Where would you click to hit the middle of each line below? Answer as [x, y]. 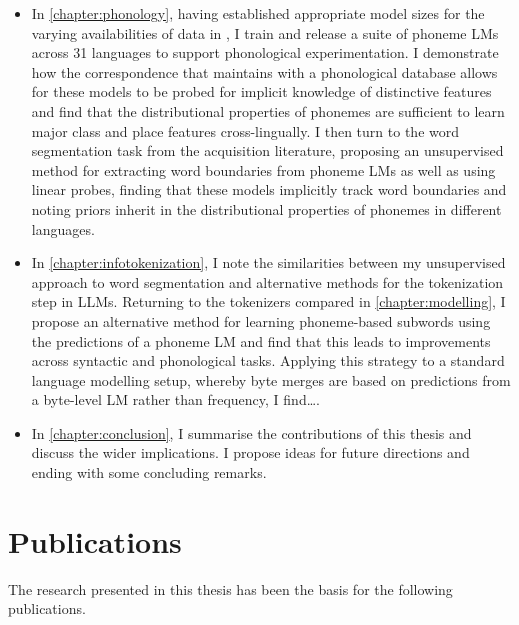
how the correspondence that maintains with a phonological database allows [264, 71]
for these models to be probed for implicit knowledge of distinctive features [261, 91]
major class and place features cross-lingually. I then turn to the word [245, 130]
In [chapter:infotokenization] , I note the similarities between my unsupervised [268, 262]
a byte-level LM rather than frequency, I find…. [175, 399]
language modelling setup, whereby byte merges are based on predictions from [271, 379]
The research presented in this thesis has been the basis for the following [230, 588]
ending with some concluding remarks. [149, 472]
